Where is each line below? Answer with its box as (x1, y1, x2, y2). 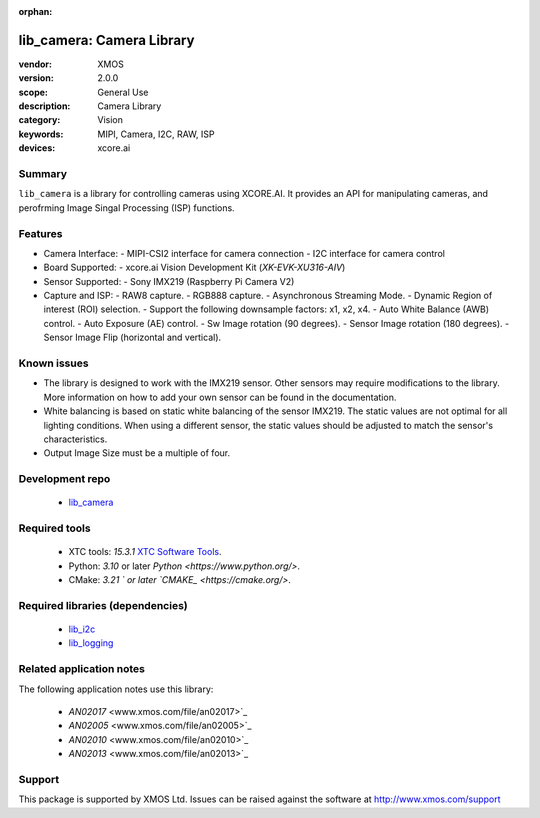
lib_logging (68, 637, 114, 649)
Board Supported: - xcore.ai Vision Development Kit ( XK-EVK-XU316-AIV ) (43, 261, 346, 274)
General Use (97, 86, 149, 98)
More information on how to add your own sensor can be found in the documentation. (43, 391, 397, 403)
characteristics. (43, 433, 108, 445)
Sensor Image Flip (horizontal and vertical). (43, 331, 222, 344)
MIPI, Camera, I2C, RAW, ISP (97, 128, 215, 140)
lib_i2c (68, 623, 96, 635)
